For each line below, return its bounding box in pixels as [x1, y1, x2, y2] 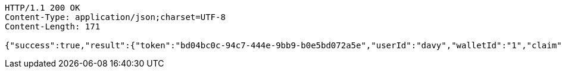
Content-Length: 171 [5, 22, 101, 31]
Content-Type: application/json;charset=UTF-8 [5, 12, 226, 22]
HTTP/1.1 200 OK [5, 3, 80, 12]
